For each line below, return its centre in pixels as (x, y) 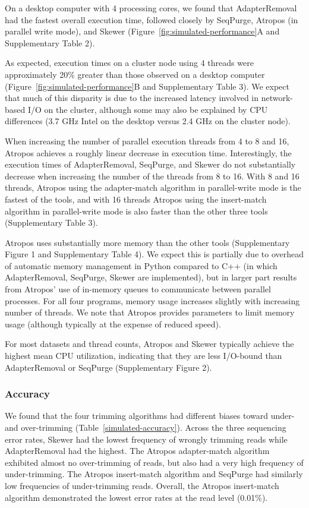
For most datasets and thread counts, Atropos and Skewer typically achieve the (149, 344)
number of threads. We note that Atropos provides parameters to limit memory (150, 312)
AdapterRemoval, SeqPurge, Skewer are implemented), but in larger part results (151, 277)
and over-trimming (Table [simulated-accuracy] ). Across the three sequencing (146, 427)
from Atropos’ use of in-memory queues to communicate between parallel (138, 289)
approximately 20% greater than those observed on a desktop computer (135, 74)
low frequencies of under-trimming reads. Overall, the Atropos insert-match (142, 485)
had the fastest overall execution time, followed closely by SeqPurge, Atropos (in (152, 19)
